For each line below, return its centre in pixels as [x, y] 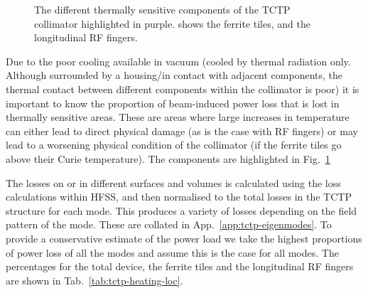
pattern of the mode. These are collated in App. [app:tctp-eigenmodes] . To [169, 224]
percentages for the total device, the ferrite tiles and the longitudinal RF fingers [180, 266]
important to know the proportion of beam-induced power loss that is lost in [173, 103]
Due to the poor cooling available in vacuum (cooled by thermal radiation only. [178, 61]
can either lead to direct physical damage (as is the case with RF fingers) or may [182, 130]
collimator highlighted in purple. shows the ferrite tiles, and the [172, 23]
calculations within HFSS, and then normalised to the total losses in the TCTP [179, 197]
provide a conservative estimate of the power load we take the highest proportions [184, 238]
